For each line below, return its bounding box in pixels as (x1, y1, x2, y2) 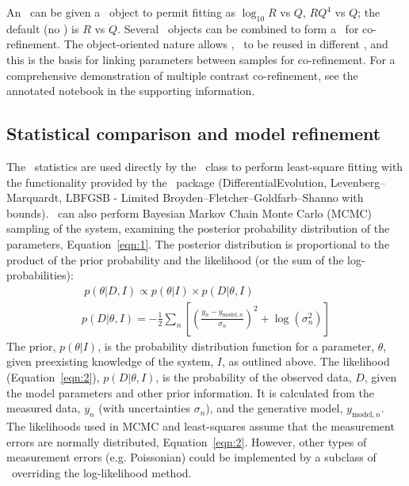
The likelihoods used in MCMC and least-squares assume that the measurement (6, 417, 395, 434)
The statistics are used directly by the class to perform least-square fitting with (6, 158, 403, 174)
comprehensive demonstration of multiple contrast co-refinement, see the (6, 66, 358, 83)
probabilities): (6, 267, 74, 283)
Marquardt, (6, 189, 63, 206)
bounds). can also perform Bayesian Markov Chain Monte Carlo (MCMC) (6, 204, 373, 221)
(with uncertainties (98, 400, 190, 416)
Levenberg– (330, 173, 386, 190)
